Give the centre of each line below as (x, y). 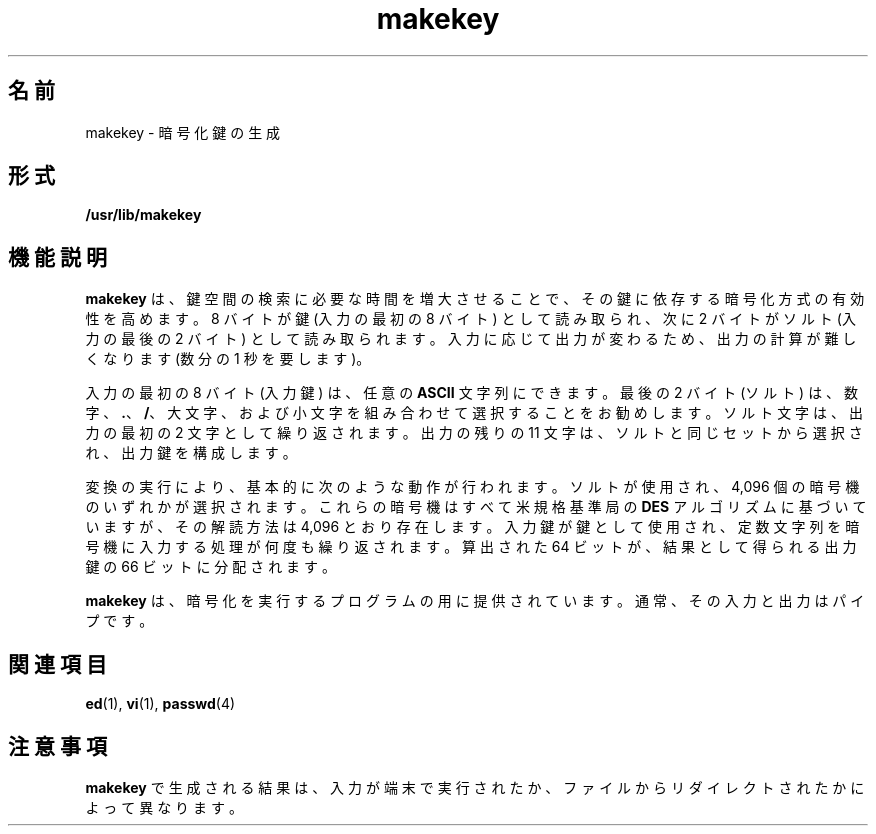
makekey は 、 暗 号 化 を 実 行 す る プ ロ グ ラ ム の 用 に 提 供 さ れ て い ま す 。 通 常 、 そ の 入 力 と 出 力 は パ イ (475, 601)
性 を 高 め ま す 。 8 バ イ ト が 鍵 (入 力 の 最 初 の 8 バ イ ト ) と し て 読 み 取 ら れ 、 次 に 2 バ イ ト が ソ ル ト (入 (470, 319)
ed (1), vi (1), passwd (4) (160, 704)
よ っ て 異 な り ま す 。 (164, 807)
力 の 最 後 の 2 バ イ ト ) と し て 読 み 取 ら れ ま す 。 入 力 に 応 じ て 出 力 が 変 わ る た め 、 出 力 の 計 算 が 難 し (471, 339)
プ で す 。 (119, 621)
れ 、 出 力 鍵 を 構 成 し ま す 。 (191, 453)
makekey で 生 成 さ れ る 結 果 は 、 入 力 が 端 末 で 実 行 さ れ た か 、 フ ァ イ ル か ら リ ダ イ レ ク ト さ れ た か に (475, 787)
